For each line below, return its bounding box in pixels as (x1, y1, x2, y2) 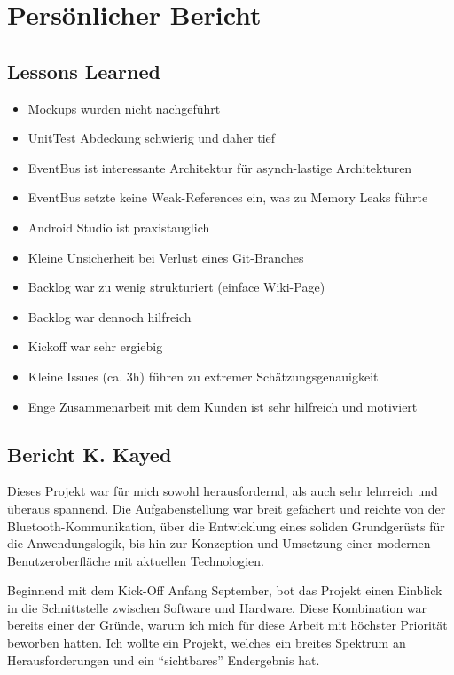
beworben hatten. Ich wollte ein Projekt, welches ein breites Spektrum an (7, 633, 406, 652)
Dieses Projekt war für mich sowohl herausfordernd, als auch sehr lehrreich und (7, 482, 438, 500)
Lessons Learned (7, 57, 160, 84)
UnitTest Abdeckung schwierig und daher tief (27, 129, 276, 147)
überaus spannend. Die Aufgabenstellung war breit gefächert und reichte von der (7, 498, 446, 517)
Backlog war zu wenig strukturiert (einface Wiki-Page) (27, 278, 325, 296)
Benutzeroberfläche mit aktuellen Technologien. (7, 551, 264, 569)
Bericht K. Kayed (7, 440, 172, 467)
